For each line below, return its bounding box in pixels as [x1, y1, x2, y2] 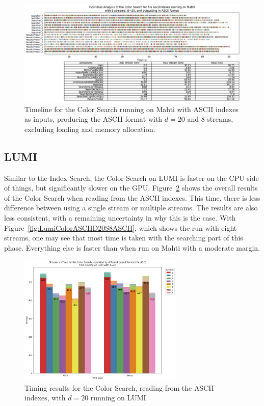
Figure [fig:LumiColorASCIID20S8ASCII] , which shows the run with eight [4, 222, 237, 233]
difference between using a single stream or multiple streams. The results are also [4, 202, 258, 213]
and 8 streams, [187, 114, 233, 124]
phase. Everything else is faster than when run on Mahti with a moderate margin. [4, 242, 260, 253]
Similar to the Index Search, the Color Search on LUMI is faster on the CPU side [4, 172, 259, 183]
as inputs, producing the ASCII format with [24, 114, 163, 124]
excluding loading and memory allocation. [24, 123, 155, 134]
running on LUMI [90, 392, 146, 403]
